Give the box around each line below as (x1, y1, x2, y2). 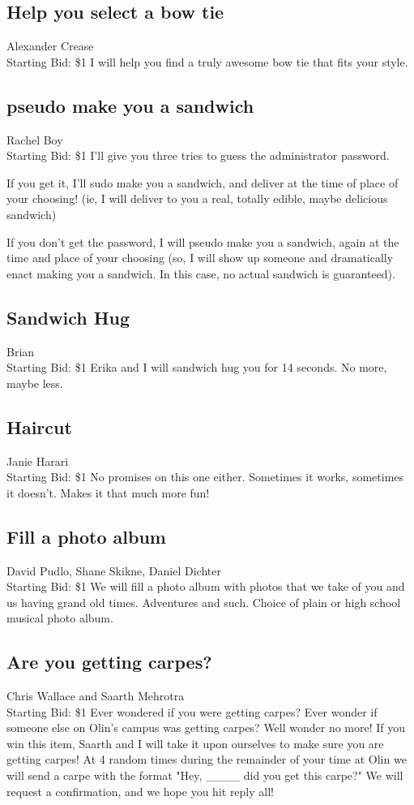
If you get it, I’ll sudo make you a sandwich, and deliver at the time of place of (6, 174, 399, 191)
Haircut (6, 414, 72, 439)
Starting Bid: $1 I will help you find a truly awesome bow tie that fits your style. (6, 53, 408, 70)
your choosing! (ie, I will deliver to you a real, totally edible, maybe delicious (6, 190, 388, 207)
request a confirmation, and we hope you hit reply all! (6, 782, 274, 799)
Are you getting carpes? (6, 649, 212, 674)
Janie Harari (6, 452, 69, 469)
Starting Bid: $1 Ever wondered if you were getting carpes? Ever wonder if (6, 703, 378, 720)
